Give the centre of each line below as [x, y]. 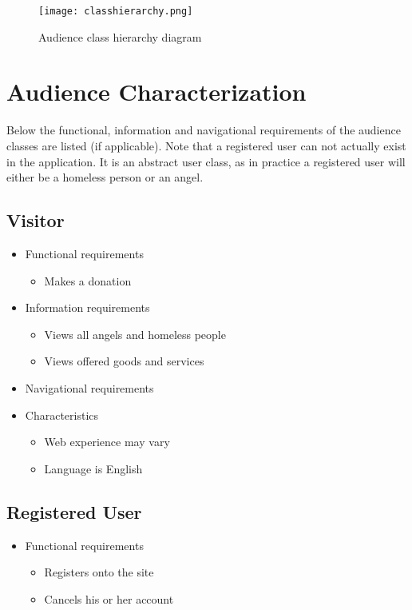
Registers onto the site [99, 572]
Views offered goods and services [124, 361]
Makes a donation [88, 280]
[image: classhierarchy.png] [116, 11]
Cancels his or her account [109, 598]
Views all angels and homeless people [135, 334]
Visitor [36, 220]
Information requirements [87, 307]
